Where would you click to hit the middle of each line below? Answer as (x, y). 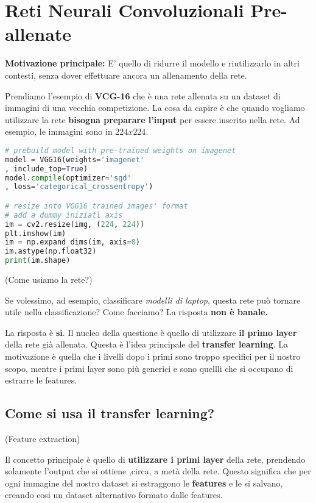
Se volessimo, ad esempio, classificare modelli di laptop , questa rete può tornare (153, 300)
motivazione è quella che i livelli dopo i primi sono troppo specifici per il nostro (153, 356)
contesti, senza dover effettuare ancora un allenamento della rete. (126, 75)
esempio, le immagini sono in (59, 131)
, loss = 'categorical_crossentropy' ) (79, 187)
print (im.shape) (38, 261)
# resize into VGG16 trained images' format (97, 206)
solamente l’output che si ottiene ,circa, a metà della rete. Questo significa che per (158, 471)
